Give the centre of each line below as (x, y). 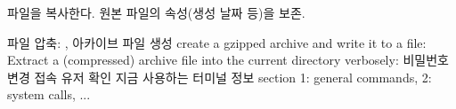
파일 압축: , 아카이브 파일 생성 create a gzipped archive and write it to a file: (217, 42)
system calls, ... (49, 94)
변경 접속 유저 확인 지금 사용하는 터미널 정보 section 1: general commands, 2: (220, 77)
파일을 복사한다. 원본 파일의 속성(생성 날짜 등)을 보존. (156, 12)
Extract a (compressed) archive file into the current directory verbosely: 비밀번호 (228, 60)
